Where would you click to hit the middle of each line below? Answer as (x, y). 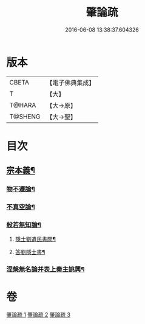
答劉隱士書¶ (30, 252)
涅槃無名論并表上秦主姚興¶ (46, 269)
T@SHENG (25, 116)
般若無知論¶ (24, 225)
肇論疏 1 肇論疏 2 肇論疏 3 (39, 315)
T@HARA (23, 105)
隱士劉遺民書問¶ (35, 239)
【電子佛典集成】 (71, 83)
